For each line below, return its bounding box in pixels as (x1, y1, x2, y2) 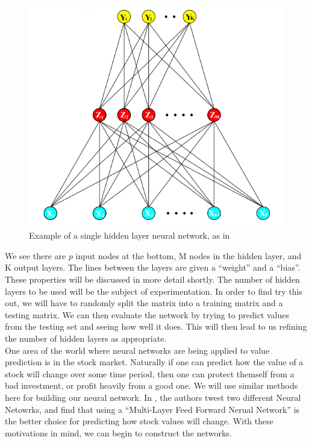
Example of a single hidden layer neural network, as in (29, 229, 230, 242)
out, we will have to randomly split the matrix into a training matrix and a (5, 297, 283, 309)
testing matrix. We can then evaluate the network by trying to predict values (5, 308, 290, 321)
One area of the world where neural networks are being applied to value (5, 344, 270, 356)
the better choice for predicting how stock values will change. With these (5, 415, 273, 427)
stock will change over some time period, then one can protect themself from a (5, 367, 295, 380)
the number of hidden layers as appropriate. (5, 332, 167, 344)
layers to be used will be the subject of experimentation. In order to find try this (5, 284, 303, 297)
